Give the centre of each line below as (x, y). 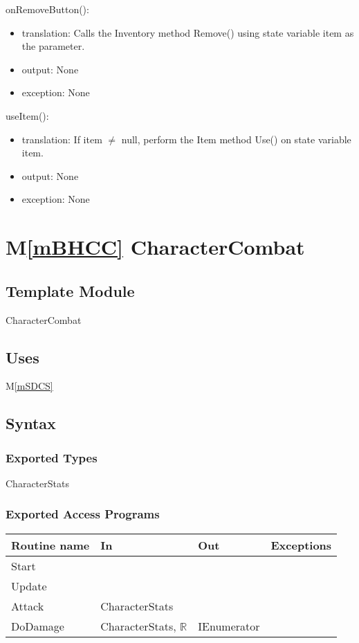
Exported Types (52, 457)
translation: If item (62, 139)
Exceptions (301, 545)
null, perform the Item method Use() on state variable (236, 139)
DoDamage (38, 626)
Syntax (31, 423)
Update (29, 586)
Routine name (50, 545)
